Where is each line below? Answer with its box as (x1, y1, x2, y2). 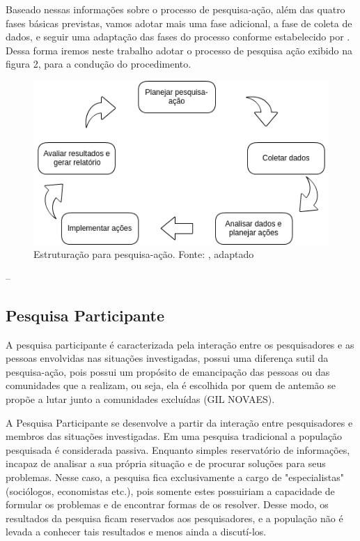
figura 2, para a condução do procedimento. (6, 56, 191, 71)
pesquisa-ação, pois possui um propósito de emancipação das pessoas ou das (6, 364, 330, 379)
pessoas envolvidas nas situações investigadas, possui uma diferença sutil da (6, 351, 329, 365)
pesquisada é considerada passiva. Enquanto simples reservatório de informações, (6, 442, 350, 457)
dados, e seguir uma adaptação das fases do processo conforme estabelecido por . (6, 29, 350, 44)
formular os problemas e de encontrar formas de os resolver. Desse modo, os (6, 497, 329, 512)
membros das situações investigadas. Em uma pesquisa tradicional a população (6, 429, 343, 443)
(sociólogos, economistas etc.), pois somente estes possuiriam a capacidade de (6, 483, 335, 498)
